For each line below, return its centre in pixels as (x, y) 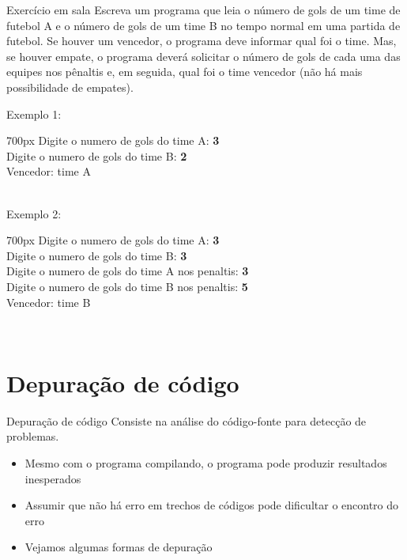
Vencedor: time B (49, 302)
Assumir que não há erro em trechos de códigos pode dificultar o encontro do (212, 505)
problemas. (33, 436)
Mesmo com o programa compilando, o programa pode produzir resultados (206, 463)
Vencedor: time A (49, 171)
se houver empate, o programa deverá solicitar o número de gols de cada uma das (203, 56)
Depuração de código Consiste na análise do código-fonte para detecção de (187, 420)
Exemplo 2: (34, 213)
